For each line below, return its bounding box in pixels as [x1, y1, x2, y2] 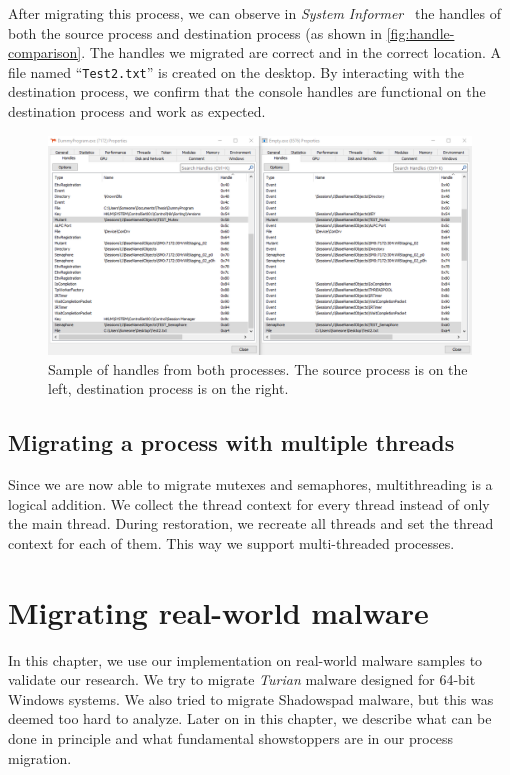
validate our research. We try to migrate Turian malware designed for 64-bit [8, 669, 476, 690]
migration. [8, 747, 72, 768]
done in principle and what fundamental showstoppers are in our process [8, 727, 454, 748]
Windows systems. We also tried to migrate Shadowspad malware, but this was [8, 688, 494, 709]
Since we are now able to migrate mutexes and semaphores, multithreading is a [8, 474, 493, 495]
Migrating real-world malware [8, 591, 429, 632]
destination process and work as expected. [8, 101, 266, 122]
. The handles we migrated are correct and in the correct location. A [81, 42, 502, 63]
